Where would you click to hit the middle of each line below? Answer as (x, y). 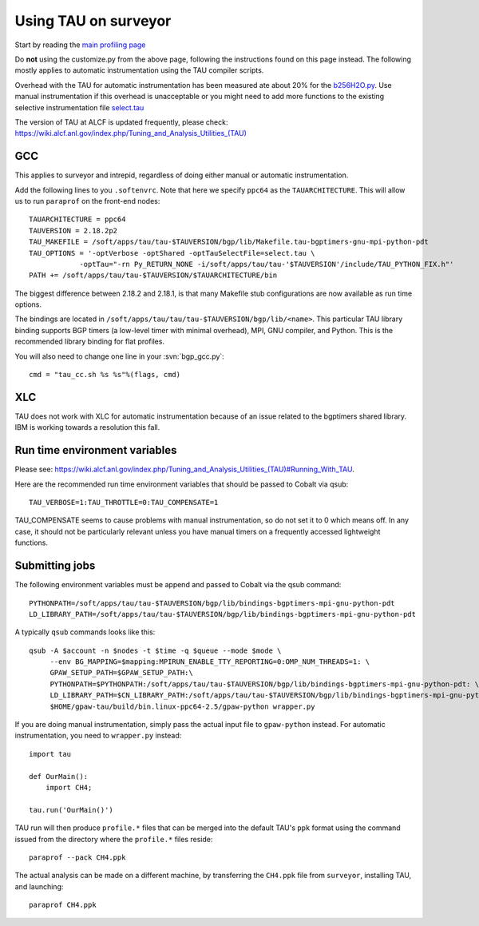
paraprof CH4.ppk (63, 905)
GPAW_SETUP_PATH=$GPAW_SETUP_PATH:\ (121, 673)
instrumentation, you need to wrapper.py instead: (98, 736)
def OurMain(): (59, 776)
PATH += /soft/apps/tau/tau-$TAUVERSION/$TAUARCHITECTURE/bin (153, 275)
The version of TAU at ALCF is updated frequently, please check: (121, 122)
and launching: (39, 886)
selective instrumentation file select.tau (79, 107)
